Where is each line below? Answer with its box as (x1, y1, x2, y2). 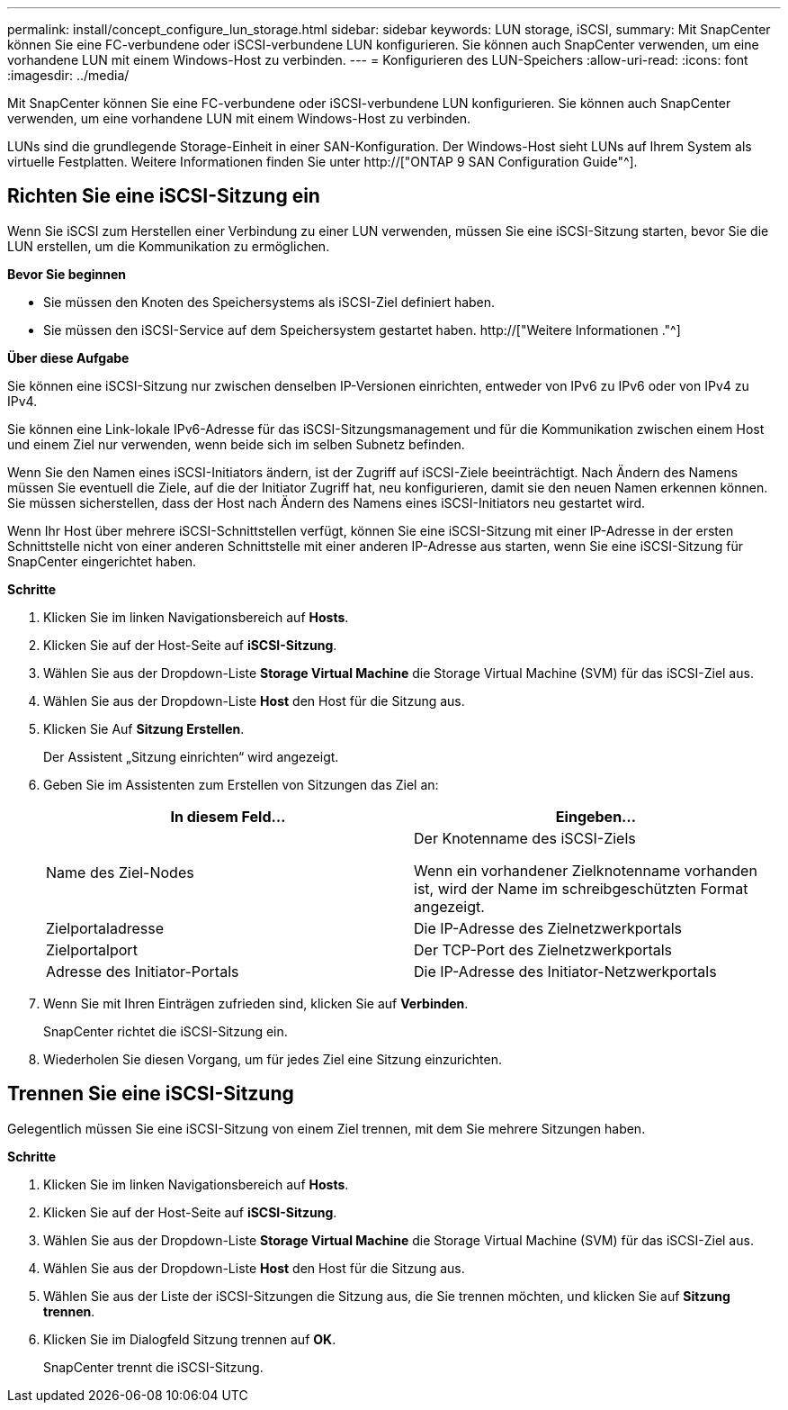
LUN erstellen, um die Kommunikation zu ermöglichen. (7, 238, 330, 254)
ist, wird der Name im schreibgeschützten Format (414, 879, 748, 898)
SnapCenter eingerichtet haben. (7, 553, 197, 569)
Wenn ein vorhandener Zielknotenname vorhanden (414, 861, 757, 880)
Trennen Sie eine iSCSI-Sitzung (7, 1082, 294, 1106)
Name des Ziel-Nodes (46, 863, 194, 881)
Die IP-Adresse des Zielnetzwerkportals (414, 918, 683, 937)
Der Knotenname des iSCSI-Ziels (414, 828, 636, 847)
